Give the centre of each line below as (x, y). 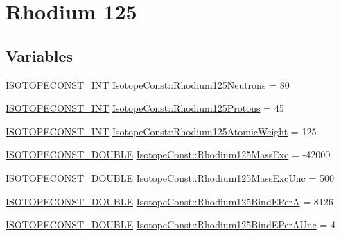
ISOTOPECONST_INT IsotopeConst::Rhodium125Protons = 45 (145, 108)
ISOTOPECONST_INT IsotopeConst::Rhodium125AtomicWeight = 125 (161, 131)
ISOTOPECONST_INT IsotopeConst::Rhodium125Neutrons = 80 (148, 84)
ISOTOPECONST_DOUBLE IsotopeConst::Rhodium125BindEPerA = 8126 (169, 201)
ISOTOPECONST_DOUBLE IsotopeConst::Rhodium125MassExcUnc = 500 (170, 177)
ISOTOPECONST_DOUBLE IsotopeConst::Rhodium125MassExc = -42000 (168, 154)
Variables (40, 55)
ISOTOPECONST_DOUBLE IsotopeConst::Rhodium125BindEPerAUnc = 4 (170, 225)
